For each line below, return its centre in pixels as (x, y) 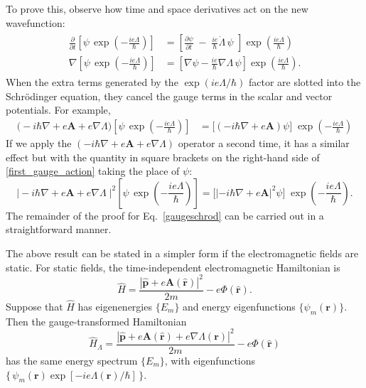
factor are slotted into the (305, 82)
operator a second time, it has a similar (264, 143)
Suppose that (34, 306)
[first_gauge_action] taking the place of (93, 171)
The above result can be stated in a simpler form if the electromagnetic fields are (182, 253)
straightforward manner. (59, 229)
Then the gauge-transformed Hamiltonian (96, 321)
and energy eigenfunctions (239, 306)
